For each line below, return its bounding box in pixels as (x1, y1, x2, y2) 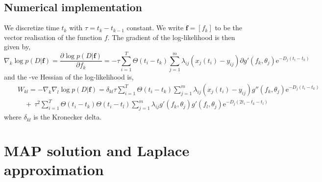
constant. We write (126, 22, 184, 33)
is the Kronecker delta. (33, 112, 102, 122)
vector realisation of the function (4, 32, 102, 42)
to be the (215, 22, 243, 33)
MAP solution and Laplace (4, 140, 190, 160)
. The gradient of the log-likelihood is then (107, 32, 235, 42)
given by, (4, 41, 31, 52)
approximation (4, 160, 104, 180)
